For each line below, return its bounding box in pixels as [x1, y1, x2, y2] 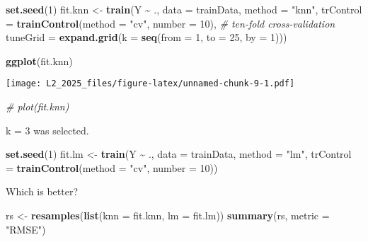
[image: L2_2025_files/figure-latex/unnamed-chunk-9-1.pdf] [6, 79, 295, 89]
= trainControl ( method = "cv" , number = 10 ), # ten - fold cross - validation [6, 16, 335, 30]
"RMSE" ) [6, 221, 46, 236]
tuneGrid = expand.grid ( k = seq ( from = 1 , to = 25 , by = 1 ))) [6, 30, 287, 45]
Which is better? [6, 184, 79, 199]
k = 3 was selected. [6, 122, 89, 137]
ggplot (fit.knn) [6, 53, 73, 68]
